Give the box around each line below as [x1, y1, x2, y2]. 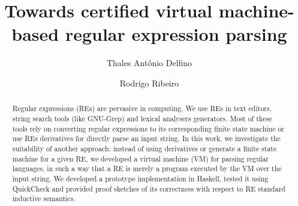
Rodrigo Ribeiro [119, 76, 179, 89]
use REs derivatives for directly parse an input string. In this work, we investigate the [12, 133, 281, 144]
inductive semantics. [12, 193, 76, 204]
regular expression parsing [65, 22, 287, 46]
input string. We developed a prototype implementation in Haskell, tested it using [12, 173, 269, 183]
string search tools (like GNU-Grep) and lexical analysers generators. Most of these [12, 113, 272, 123]
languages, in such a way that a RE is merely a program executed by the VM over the [12, 163, 282, 174]
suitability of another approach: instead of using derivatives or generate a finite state [12, 143, 277, 153]
